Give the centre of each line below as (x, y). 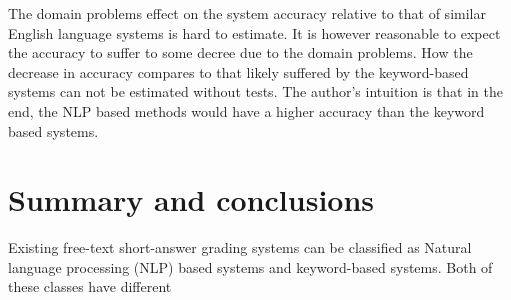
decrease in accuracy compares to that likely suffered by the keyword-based (238, 71)
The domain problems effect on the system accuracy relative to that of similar (247, 13)
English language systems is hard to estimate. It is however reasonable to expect (254, 32)
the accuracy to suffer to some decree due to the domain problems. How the (240, 52)
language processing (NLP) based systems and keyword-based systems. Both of (250, 266)
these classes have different (90, 286)
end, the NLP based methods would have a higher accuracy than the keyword (246, 110)
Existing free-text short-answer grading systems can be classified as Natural (240, 247)
